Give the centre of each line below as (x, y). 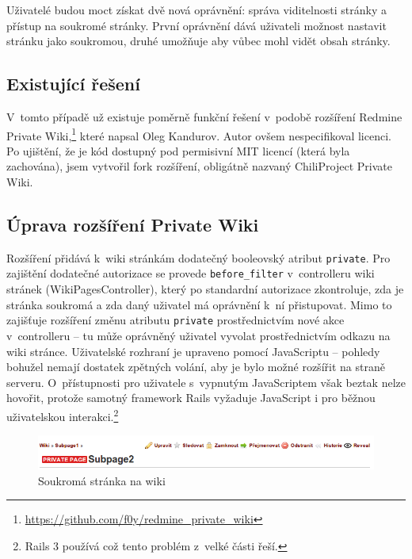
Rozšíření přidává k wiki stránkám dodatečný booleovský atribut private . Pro (198, 257)
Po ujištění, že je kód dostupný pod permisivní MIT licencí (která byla (178, 150)
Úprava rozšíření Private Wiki (133, 224)
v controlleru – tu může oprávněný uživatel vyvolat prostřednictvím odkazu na (198, 335)
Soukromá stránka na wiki (102, 480)
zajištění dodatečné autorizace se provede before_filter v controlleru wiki (191, 273)
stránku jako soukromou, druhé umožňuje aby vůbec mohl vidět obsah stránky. (198, 41)
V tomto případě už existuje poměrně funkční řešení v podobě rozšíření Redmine (204, 116)
